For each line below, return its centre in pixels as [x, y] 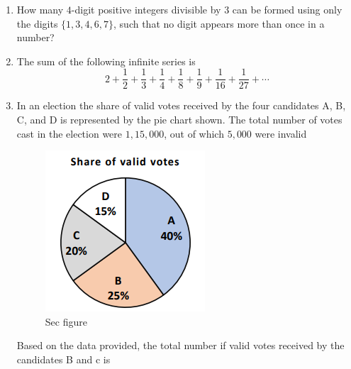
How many [40, 9]
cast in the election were [69, 133]
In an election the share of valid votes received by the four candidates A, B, [181, 105]
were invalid [281, 133]
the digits [37, 23]
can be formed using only [287, 9]
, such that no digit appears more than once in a [219, 23]
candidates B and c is [63, 359]
